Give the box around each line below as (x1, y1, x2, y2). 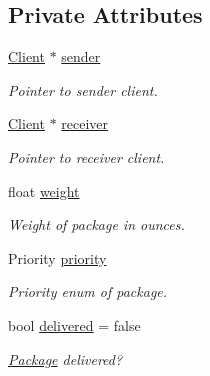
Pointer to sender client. (8, 79, 158, 100)
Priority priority (8, 247, 107, 268)
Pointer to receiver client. (8, 146, 165, 167)
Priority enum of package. (8, 281, 168, 302)
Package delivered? (8, 348, 123, 369)
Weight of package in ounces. (8, 214, 185, 235)
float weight (8, 180, 80, 201)
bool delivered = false (8, 314, 141, 335)
